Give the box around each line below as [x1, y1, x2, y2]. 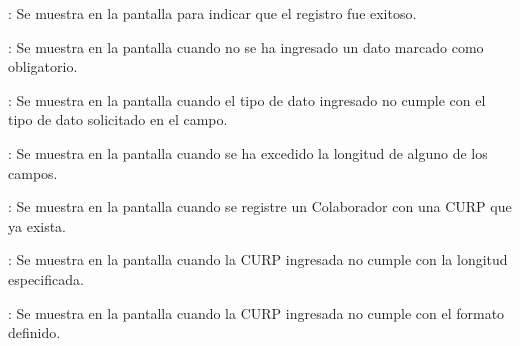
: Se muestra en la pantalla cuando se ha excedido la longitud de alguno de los [8, 142, 488, 163]
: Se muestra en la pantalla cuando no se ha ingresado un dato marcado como [8, 36, 484, 57]
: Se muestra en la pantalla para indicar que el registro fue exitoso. [8, 3, 417, 23]
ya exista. [8, 215, 67, 236]
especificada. [8, 268, 84, 289]
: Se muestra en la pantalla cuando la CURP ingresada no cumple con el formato [8, 302, 505, 323]
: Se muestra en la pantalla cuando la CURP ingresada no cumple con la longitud [8, 249, 508, 270]
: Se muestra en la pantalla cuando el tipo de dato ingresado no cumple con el [8, 89, 486, 110]
